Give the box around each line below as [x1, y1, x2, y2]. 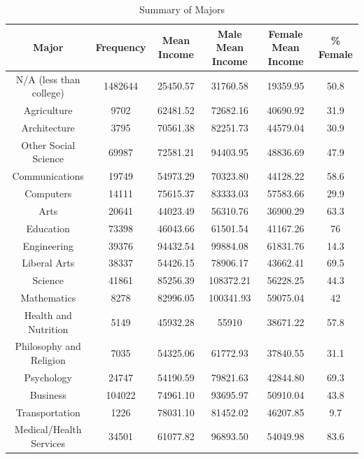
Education [26, 220, 70, 235]
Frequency [95, 40, 146, 55]
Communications [12, 169, 84, 183]
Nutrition [28, 321, 69, 336]
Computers [24, 186, 72, 201]
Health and [24, 307, 72, 322]
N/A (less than [15, 71, 80, 86]
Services [31, 435, 66, 450]
